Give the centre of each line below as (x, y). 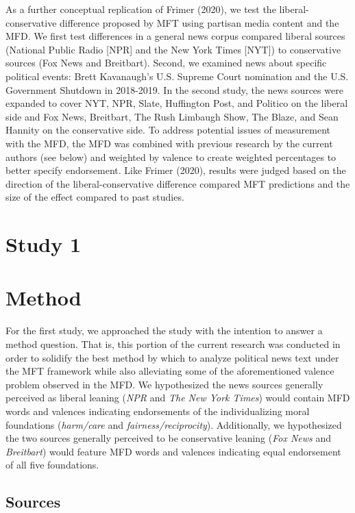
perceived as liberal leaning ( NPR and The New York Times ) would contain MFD (178, 398)
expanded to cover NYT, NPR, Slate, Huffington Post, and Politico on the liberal (177, 103)
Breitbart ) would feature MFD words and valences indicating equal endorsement (173, 451)
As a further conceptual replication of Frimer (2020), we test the (141, 9)
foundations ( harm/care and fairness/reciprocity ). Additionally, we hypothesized (174, 424)
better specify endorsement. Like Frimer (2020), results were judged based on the (176, 170)
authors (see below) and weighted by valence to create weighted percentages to (171, 157)
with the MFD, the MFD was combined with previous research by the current (169, 143)
